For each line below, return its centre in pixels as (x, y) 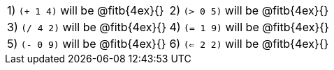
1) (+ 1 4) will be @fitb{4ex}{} (86, 10)
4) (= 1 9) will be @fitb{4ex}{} (249, 27)
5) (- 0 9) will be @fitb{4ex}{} (87, 44)
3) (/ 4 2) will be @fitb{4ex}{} (87, 27)
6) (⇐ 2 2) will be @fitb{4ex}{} (249, 44)
